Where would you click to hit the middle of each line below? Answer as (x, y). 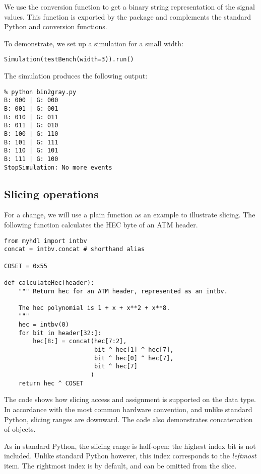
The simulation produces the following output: (76, 76)
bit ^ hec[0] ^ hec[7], (134, 358)
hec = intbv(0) (44, 325)
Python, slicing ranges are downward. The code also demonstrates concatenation (128, 419)
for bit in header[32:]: (60, 333)
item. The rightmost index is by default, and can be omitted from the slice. (120, 465)
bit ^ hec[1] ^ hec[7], (134, 350)
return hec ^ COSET (51, 383)
